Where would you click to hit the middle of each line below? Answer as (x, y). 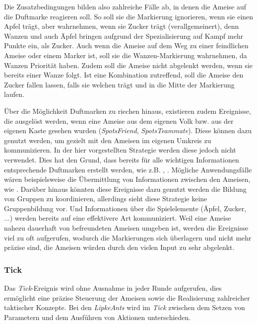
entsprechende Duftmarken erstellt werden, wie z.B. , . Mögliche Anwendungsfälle (128, 169)
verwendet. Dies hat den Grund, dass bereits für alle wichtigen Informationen (122, 159)
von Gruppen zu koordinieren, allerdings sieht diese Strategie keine (106, 199)
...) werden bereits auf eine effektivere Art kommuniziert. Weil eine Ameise (118, 218)
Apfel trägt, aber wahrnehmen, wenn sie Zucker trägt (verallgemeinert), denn (122, 26)
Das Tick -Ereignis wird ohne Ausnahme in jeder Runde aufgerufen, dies (113, 288)
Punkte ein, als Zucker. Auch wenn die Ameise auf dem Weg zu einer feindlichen (126, 45)
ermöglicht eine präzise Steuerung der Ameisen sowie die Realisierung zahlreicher (127, 297)
